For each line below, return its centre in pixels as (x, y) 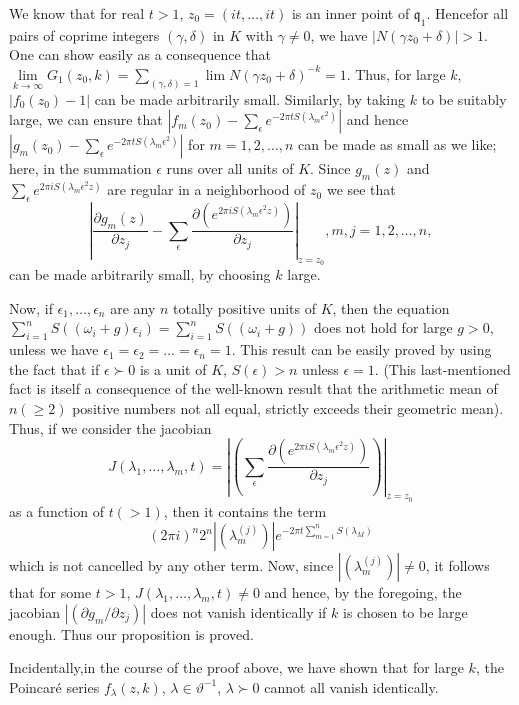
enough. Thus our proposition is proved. (131, 633)
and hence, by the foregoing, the (363, 592)
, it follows (457, 565)
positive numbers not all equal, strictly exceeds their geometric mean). (288, 408)
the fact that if (54, 368)
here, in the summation (80, 168)
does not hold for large (383, 327)
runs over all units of (230, 168)
